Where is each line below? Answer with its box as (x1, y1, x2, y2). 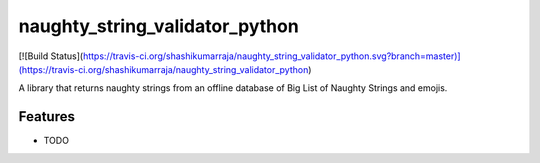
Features (18, 108, 75, 125)
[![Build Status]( (18, 50, 84, 62)
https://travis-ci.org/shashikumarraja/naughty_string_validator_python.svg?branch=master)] (82, 50, 461, 62)
